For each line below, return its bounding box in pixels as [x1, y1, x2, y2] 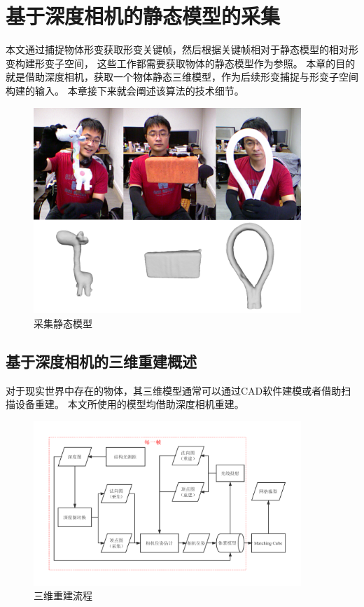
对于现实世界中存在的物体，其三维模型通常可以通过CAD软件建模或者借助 [6, 383, 342, 397]
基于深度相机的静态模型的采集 [6, 1, 281, 30]
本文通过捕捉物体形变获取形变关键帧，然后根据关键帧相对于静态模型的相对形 [6, 42, 358, 57]
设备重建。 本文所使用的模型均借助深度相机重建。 [15, 397, 244, 411]
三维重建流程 [34, 588, 92, 603]
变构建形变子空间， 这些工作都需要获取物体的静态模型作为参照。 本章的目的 [6, 55, 356, 70]
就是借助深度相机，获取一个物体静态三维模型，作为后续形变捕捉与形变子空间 [6, 69, 358, 84]
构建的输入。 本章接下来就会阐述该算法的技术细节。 [6, 83, 244, 97]
